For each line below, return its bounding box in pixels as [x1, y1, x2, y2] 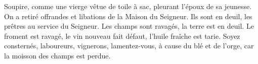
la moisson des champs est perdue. [4, 50, 111, 60]
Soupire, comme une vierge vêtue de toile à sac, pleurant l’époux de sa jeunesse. [4, 1, 252, 11]
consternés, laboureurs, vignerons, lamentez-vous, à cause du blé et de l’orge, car [4, 40, 254, 51]
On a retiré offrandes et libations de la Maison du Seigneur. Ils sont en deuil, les [4, 11, 252, 21]
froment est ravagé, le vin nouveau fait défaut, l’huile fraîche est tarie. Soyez [4, 30, 240, 41]
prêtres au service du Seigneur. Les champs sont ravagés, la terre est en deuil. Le [4, 21, 254, 31]
